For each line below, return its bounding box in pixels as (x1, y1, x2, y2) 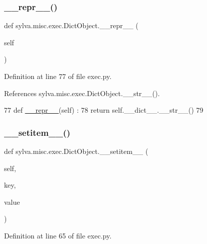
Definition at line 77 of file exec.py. (4, 71, 112, 81)
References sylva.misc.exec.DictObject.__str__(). (4, 88, 160, 98)
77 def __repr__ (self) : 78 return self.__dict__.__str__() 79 (4, 105, 203, 115)
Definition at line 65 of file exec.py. (4, 230, 112, 240)
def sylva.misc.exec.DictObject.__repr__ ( (4, 20, 139, 31)
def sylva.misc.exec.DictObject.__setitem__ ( (4, 146, 149, 156)
